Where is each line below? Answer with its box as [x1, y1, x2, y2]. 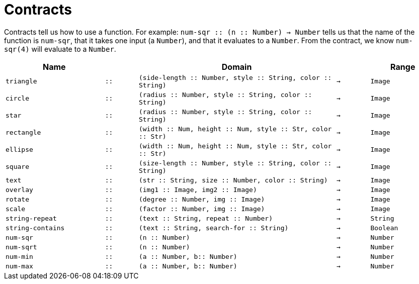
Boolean [370, 224, 398, 232]
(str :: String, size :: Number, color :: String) [138, 176, 328, 184]
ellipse [6, 146, 33, 154]
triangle [6, 77, 37, 85]
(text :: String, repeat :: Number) [138, 214, 273, 222]
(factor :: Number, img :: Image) [138, 205, 265, 213]
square [6, 163, 29, 171]
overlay [6, 185, 33, 194]
